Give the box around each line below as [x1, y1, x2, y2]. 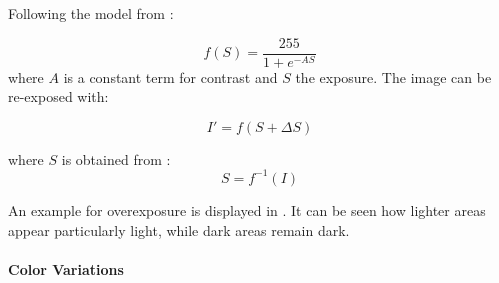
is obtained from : [61, 148, 171, 169]
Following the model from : [8, 3, 174, 23]
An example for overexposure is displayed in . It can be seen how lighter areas [8, 199, 486, 220]
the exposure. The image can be [295, 66, 492, 87]
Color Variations [8, 258, 124, 279]
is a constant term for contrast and [63, 66, 278, 87]
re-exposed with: [8, 86, 109, 107]
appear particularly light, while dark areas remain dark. [8, 219, 350, 240]
